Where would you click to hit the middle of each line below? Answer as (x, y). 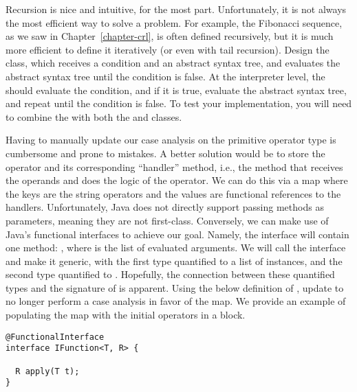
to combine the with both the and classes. (94, 116)
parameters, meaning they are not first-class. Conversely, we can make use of (167, 220)
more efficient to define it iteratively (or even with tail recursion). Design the (167, 49)
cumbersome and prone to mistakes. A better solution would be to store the (165, 153)
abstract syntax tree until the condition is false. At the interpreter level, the (165, 76)
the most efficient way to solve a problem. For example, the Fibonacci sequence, (174, 22)
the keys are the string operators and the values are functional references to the (173, 193)
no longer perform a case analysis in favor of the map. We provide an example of (176, 301)
